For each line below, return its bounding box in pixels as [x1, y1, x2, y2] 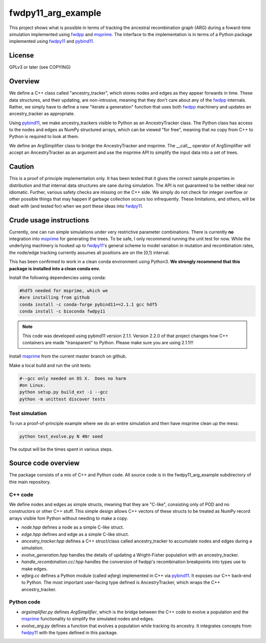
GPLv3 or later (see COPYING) [9, 64, 71, 70]
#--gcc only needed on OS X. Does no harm [19, 375, 127, 381]
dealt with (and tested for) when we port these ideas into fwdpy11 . [9, 203, 143, 209]
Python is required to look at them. [9, 134, 79, 140]
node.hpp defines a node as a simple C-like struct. [21, 524, 124, 530]
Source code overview [9, 459, 80, 467]
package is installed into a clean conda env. [9, 265, 100, 271]
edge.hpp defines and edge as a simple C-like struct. [21, 531, 129, 537]
